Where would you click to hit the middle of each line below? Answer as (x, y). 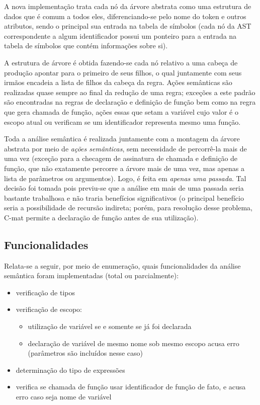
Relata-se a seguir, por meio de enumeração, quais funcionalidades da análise (122, 265)
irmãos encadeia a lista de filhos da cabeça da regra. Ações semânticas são (118, 82)
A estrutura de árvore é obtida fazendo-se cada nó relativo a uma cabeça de (121, 62)
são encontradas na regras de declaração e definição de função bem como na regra (130, 102)
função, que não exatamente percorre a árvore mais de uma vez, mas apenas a (124, 168)
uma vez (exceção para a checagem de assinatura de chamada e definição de (121, 158)
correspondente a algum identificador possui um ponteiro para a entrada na (120, 35)
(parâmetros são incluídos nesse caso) (85, 353)
